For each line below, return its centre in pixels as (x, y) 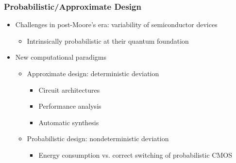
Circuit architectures (69, 90)
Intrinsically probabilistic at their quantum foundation (108, 41)
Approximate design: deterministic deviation (93, 73)
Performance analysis (70, 106)
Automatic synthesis (69, 122)
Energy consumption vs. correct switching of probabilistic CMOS (135, 155)
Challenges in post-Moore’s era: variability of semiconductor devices (116, 24)
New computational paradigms (61, 57)
